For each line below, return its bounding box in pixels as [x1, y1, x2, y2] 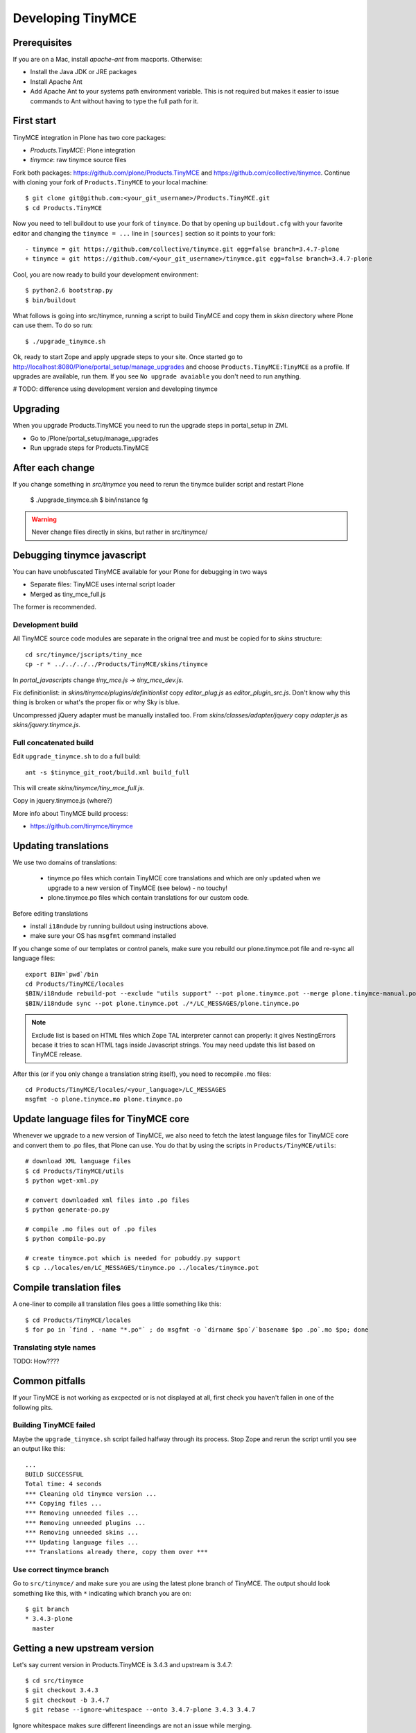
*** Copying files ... [25, 1499, 103, 1508]
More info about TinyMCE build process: [12, 809, 128, 817]
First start [12, 115, 57, 127]
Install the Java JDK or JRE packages [30, 68, 137, 76]
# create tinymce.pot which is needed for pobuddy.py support [25, 1255, 241, 1262]
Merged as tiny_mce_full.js [30, 590, 106, 598]
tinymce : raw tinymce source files [30, 156, 127, 164]
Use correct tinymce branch [12, 1565, 110, 1574]
